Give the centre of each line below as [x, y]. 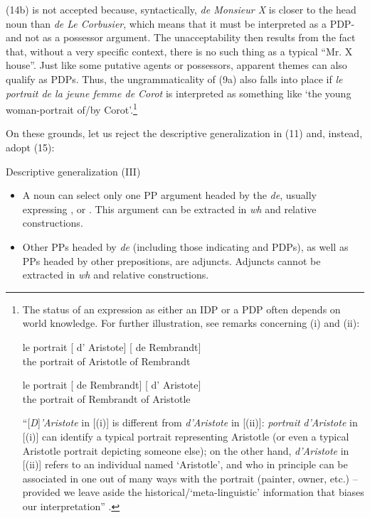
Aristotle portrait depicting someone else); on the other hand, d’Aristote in [186, 450]
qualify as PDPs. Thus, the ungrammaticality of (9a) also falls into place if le [174, 79]
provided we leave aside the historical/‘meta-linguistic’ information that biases [193, 492]
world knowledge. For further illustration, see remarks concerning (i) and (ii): [191, 323]
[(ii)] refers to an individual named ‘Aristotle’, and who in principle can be [185, 464]
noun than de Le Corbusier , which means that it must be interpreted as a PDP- [180, 23]
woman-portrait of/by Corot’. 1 [72, 108]
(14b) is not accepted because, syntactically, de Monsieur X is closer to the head [181, 9]
